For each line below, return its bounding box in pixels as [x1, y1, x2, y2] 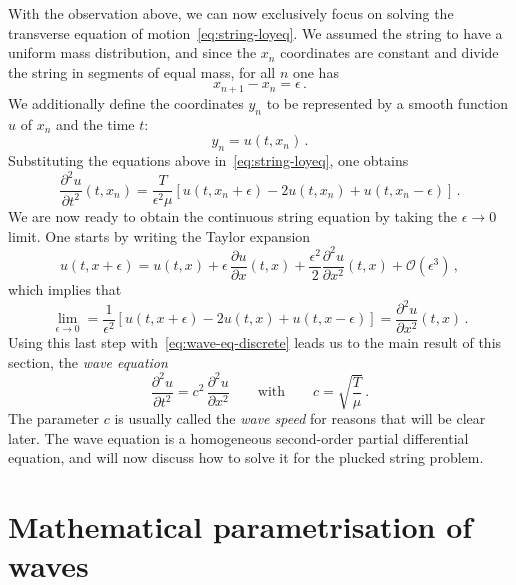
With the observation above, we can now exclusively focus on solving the [8, 3, 454, 23]
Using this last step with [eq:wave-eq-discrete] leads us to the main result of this [8, 332, 502, 353]
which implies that [8, 278, 122, 299]
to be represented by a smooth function [266, 92, 509, 113]
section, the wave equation [8, 351, 168, 372]
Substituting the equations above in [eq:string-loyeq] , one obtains [8, 150, 409, 171]
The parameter [8, 408, 100, 429]
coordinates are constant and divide [280, 42, 499, 63]
